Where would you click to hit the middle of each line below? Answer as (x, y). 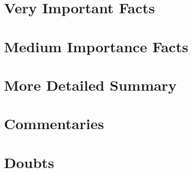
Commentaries (54, 123)
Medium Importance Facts (96, 46)
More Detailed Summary (90, 85)
